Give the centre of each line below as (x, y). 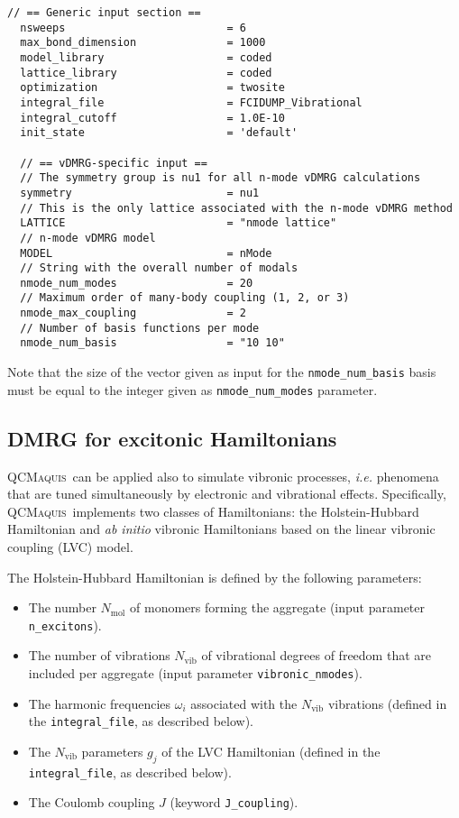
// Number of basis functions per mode (140, 328)
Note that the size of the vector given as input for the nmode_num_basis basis (222, 372)
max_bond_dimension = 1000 (143, 43)
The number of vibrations (99, 655)
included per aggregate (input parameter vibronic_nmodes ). (195, 673)
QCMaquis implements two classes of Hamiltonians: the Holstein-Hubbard (213, 511)
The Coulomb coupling (92, 802)
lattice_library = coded (146, 73)
